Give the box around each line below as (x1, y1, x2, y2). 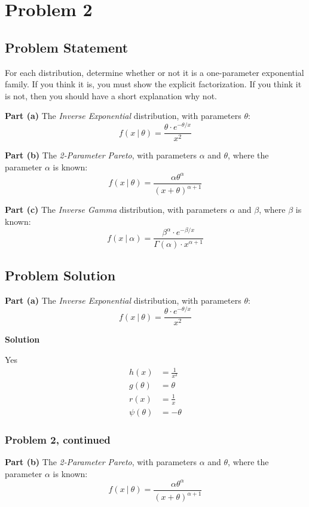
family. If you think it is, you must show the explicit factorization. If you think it (5, 78, 302, 90)
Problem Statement (5, 38, 129, 56)
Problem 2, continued (5, 432, 111, 447)
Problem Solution (5, 265, 116, 284)
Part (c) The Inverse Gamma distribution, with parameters (5, 203, 227, 216)
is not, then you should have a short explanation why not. (5, 89, 217, 102)
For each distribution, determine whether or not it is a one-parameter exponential (5, 66, 304, 78)
